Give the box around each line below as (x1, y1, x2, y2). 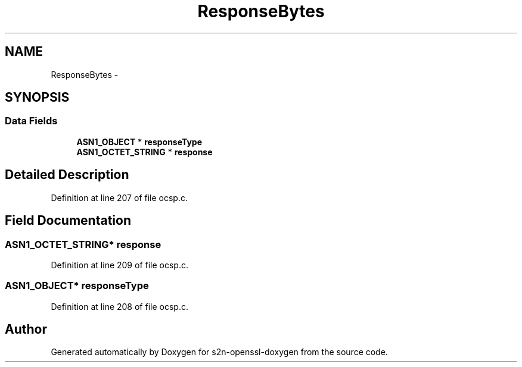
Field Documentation (5, 213, 131, 228)
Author (5, 322, 47, 337)
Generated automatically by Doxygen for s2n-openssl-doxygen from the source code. (51, 347, 388, 357)
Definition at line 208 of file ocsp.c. (51, 301, 188, 312)
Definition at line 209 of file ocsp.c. (51, 259, 188, 270)
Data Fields (5, 115, 58, 127)
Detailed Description (5, 167, 129, 183)
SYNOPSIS (5, 90, 70, 105)
